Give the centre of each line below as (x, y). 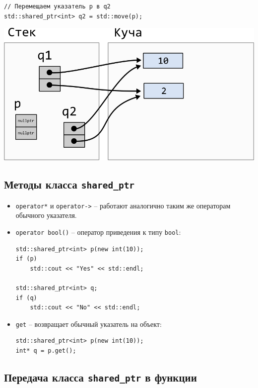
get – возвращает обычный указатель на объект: (89, 324)
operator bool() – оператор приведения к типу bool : (98, 232)
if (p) (26, 259)
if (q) (26, 298)
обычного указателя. (46, 215)
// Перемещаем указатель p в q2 (57, 6)
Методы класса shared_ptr (69, 184)
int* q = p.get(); (46, 351)
